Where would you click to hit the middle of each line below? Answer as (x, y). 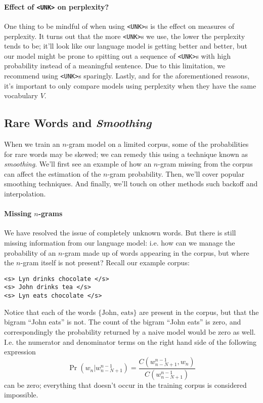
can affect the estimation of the (53, 173)
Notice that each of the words (50, 312)
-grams (50, 213)
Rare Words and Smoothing (78, 123)
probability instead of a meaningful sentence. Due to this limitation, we (115, 66)
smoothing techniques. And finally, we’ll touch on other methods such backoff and (131, 184)
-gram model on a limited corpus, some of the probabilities (158, 144)
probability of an (30, 252)
